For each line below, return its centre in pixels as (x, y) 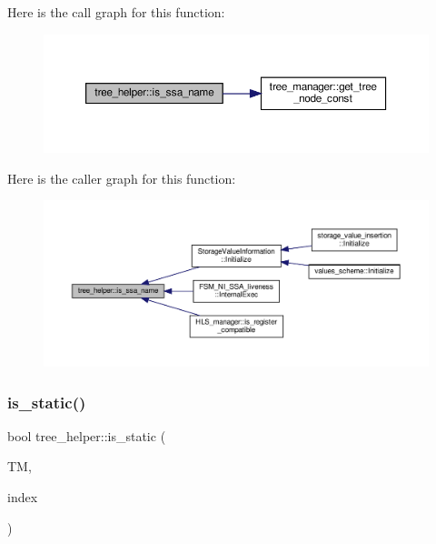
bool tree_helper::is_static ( (87, 435)
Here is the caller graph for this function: (122, 178)
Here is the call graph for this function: (116, 12)
